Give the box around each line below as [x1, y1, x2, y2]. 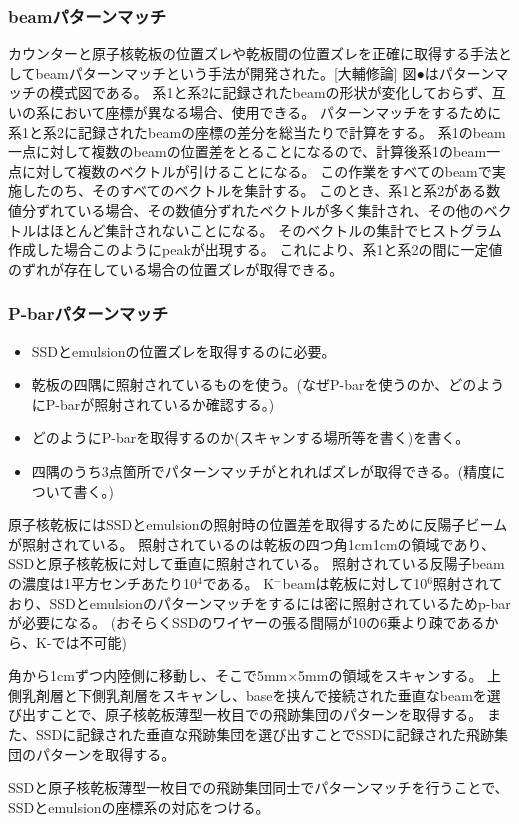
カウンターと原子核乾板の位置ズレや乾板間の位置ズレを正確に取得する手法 [8, 43, 498, 64]
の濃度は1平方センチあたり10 [8, 572, 197, 593]
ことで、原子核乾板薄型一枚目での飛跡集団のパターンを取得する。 [49, 704, 483, 725]
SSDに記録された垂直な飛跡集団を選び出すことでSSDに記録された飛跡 [35, 724, 495, 745]
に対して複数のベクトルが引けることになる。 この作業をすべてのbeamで [21, 160, 492, 181]
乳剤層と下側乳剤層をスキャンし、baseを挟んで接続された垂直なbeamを [21, 684, 487, 705]
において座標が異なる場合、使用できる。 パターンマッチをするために [49, 102, 502, 122]
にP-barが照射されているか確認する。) [31, 393, 275, 414]
